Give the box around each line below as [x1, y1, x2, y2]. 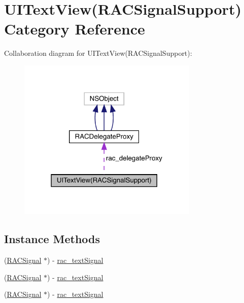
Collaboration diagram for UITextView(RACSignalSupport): [4, 48, 192, 58]
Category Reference [4, 18, 145, 39]
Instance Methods [4, 231, 100, 247]
